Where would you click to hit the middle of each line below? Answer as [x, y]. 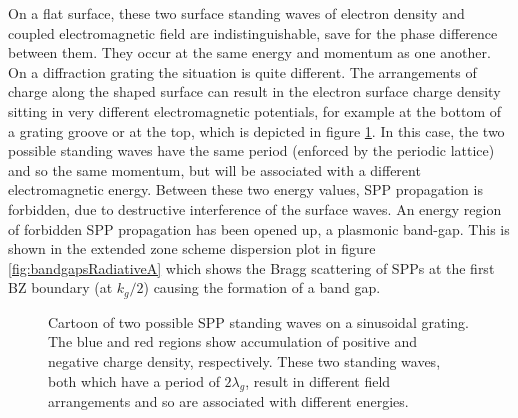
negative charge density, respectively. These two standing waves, [244, 360]
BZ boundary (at [60, 287]
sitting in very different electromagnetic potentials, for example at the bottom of [255, 110]
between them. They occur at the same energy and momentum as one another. [249, 52]
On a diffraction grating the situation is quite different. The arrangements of [242, 71]
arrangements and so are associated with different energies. [228, 401]
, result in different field [318, 380]
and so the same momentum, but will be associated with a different [214, 169]
